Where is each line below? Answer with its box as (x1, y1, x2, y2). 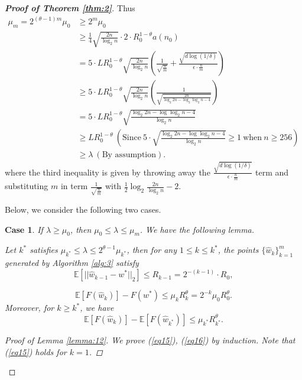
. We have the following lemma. (139, 223, 255, 235)
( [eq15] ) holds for (5, 345, 67, 358)
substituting (5, 180, 48, 192)
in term (60, 180, 88, 192)
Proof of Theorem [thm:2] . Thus (5, 2, 135, 14)
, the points (217, 243, 259, 256)
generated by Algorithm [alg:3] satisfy (5, 256, 139, 269)
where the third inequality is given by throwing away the (5, 165, 210, 178)
